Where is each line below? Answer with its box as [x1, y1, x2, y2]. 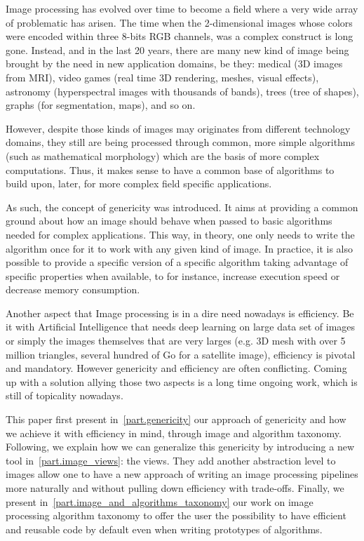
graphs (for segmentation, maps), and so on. [6, 98, 196, 112]
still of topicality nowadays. [6, 388, 123, 403]
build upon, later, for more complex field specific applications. [6, 176, 272, 191]
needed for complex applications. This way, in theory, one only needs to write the [6, 227, 355, 241]
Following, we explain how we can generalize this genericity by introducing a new [6, 439, 354, 454]
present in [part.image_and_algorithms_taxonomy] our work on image [6, 494, 314, 509]
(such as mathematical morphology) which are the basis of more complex [6, 148, 320, 163]
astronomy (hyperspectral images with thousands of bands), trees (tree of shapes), [6, 84, 359, 98]
